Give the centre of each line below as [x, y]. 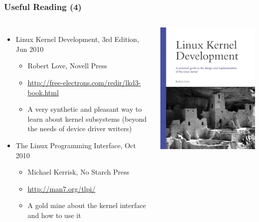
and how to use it [54, 215]
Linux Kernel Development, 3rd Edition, [77, 39]
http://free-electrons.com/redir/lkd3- [84, 82]
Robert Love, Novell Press [67, 66]
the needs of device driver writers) [80, 128]
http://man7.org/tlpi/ [62, 188]
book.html [43, 92]
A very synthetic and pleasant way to [85, 109]
